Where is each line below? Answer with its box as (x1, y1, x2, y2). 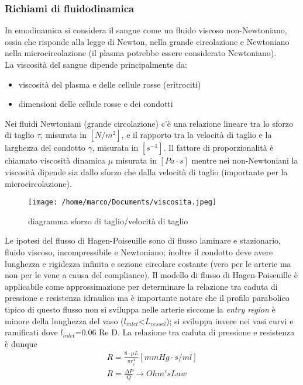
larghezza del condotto (5, 141, 85, 154)
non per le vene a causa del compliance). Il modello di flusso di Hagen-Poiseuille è (5, 269, 298, 281)
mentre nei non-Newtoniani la (191, 154, 298, 167)
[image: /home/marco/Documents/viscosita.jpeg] (28, 198, 217, 207)
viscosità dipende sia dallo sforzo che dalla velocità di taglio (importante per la (5, 165, 288, 178)
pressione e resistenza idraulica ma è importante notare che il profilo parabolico (5, 292, 290, 304)
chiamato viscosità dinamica (5, 154, 106, 167)
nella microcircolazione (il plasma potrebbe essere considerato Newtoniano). (5, 47, 277, 59)
